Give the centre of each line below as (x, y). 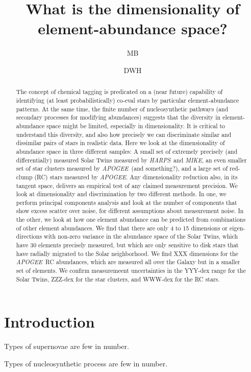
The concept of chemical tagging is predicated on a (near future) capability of (119, 92)
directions (29, 236)
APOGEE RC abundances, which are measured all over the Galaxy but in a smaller (128, 262)
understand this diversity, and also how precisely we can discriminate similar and (124, 134)
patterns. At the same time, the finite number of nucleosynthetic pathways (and (122, 109)
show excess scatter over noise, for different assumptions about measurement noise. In (130, 211)
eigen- (237, 228)
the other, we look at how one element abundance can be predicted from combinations (131, 219)
